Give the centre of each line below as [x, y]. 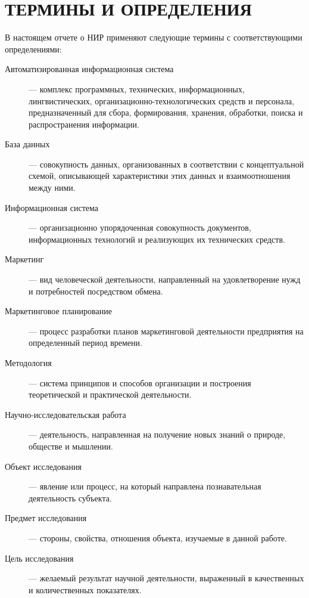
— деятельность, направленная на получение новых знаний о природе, [157, 434]
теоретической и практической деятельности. [110, 394]
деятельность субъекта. [70, 498]
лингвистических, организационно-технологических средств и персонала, [162, 100]
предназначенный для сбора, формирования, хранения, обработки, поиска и [166, 112]
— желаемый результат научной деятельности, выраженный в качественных [166, 578]
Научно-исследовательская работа [65, 414]
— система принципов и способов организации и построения [140, 382]
